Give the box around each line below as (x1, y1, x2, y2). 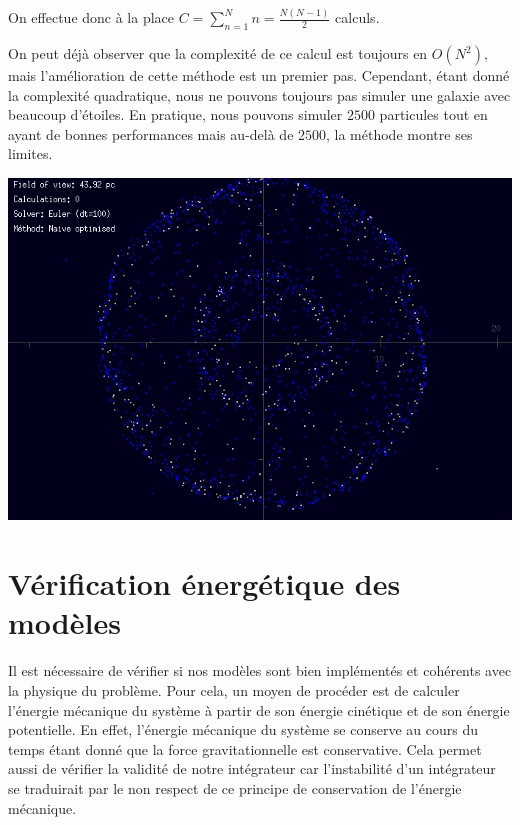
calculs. (335, 7, 380, 28)
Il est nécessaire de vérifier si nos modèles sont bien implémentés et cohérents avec (8, 660, 512, 681)
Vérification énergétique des (8, 563, 401, 604)
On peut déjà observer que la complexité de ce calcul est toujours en (8, 43, 428, 64)
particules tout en (379, 104, 488, 125)
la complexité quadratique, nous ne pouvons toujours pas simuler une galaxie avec (8, 84, 511, 105)
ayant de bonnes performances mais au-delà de (8, 123, 294, 144)
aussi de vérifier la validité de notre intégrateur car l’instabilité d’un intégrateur (8, 758, 496, 779)
